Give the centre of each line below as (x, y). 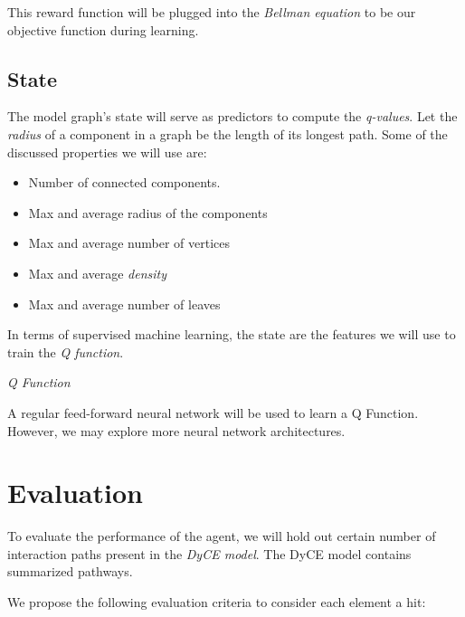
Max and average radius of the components (148, 212)
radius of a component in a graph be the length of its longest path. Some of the (228, 133)
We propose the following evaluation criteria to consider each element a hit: (217, 602)
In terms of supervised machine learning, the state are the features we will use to (232, 334)
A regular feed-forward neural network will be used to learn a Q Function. (213, 412)
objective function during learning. (103, 29)
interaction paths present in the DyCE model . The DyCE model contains (209, 553)
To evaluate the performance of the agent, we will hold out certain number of (222, 536)
